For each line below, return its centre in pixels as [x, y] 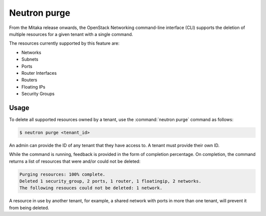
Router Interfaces [39, 73]
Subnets [30, 60]
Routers [29, 80]
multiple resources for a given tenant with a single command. [71, 34]
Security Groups [38, 94]
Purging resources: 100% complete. [62, 174]
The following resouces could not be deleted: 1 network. [91, 188]
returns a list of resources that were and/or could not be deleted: [75, 161]
